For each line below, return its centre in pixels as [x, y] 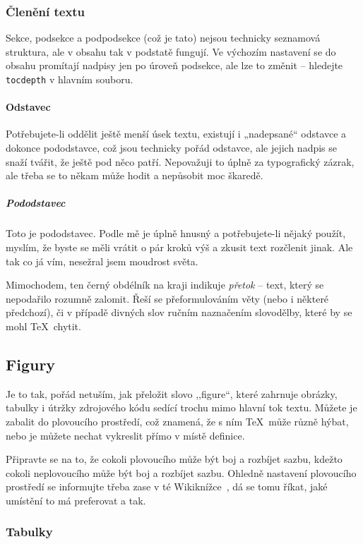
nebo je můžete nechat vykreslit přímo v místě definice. [125, 435]
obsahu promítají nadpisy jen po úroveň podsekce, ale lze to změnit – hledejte [174, 65]
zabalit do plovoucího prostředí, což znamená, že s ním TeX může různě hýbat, [177, 421]
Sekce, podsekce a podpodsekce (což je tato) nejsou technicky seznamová [163, 38]
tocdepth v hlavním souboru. [70, 79]
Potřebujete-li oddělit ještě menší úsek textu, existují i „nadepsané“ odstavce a [176, 134]
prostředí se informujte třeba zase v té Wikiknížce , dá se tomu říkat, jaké [167, 486]
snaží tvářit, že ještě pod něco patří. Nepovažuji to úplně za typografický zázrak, [180, 161]
